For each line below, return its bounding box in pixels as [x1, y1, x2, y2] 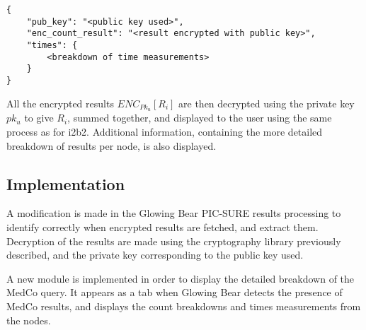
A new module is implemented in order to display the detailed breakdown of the [6, 271, 355, 285]
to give [24, 110, 54, 125]
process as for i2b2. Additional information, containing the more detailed [6, 124, 323, 139]
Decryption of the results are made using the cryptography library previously [6, 233, 341, 248]
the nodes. [6, 312, 51, 327]
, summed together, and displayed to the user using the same [67, 110, 332, 125]
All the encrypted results [6, 95, 114, 110]
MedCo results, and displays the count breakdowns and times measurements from [6, 299, 361, 313]
